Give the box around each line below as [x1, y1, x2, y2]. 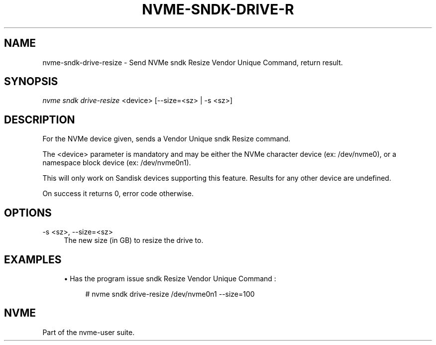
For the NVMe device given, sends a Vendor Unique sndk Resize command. [42, 134, 291, 143]
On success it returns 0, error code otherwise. [42, 189, 194, 198]
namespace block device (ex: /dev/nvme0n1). [42, 158, 191, 167]
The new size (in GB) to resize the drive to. [64, 236, 204, 245]
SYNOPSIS [4, 75, 58, 88]
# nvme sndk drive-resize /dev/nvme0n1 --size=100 [85, 289, 255, 298]
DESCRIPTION [4, 113, 75, 126]
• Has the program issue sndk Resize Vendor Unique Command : [64, 274, 276, 283]
